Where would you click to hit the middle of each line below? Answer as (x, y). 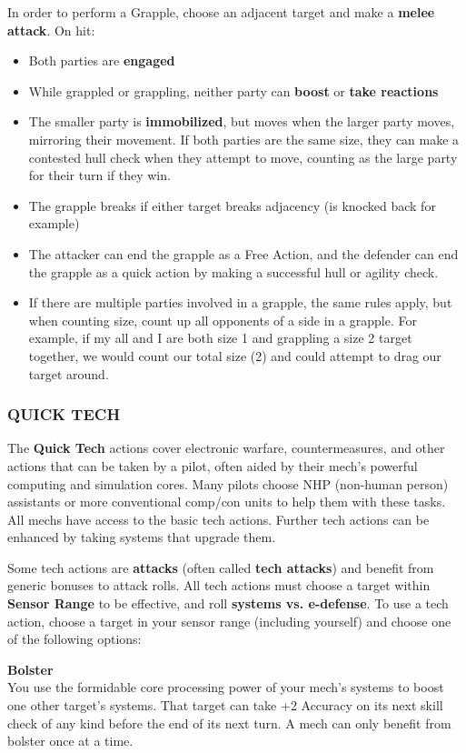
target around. (69, 373)
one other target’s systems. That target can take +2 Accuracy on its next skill (225, 705)
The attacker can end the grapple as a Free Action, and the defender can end (243, 253)
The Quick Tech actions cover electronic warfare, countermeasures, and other (226, 448)
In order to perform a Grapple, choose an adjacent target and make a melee (221, 12)
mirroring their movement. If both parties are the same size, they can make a (244, 139)
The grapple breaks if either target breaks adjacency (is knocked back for (232, 205)
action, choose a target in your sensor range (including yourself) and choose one (229, 621)
